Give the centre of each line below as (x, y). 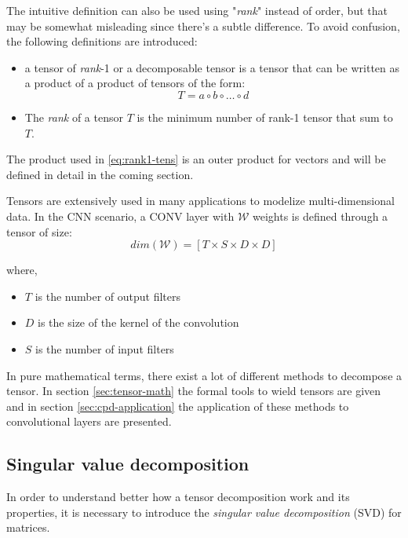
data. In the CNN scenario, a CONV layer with (120, 216)
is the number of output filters (108, 296)
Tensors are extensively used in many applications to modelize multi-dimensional (200, 201)
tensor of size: (39, 231)
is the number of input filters (105, 348)
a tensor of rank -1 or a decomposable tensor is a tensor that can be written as (212, 67)
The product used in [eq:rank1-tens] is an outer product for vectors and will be (196, 159)
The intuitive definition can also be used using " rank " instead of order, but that (197, 10)
